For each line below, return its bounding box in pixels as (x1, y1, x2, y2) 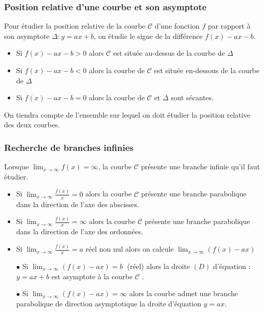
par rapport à (208, 20, 251, 31)
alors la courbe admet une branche (129, 288, 238, 299)
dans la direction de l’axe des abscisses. (16, 198, 139, 209)
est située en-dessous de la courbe (154, 65, 259, 75)
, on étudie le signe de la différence (94, 30, 203, 41)
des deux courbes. (4, 119, 60, 130)
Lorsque (4, 161, 29, 172)
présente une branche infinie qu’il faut (141, 161, 260, 172)
